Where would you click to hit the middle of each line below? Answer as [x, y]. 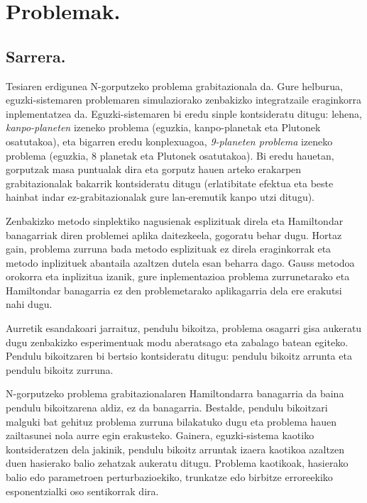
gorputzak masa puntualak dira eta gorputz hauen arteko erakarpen [154, 169]
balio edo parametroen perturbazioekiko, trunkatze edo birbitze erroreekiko [169, 477]
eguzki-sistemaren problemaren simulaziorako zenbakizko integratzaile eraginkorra [184, 100]
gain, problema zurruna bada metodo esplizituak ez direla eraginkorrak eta [169, 249]
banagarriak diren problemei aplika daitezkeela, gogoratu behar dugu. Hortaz [174, 234]
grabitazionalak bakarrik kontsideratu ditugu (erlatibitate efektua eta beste [170, 183]
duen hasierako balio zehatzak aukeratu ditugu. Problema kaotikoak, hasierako [177, 463]
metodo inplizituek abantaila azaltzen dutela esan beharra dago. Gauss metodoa [180, 262]
